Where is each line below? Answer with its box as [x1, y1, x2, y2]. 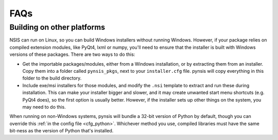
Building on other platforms [9, 23, 106, 32]
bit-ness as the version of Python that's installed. [9, 128, 114, 134]
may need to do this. [22, 104, 66, 110]
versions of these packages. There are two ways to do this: [9, 51, 135, 57]
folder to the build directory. [22, 75, 82, 82]
